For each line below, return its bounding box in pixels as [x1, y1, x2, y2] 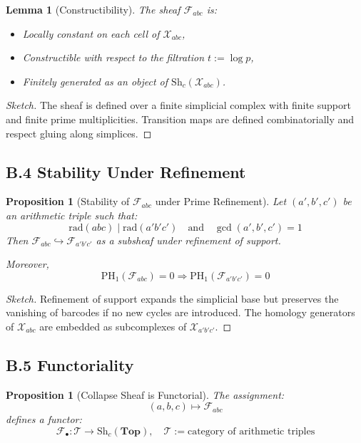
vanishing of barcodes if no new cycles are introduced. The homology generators [6, 305, 355, 320]
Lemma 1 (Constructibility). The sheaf [6, 2, 180, 16]
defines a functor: [6, 412, 82, 427]
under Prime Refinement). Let [155, 194, 287, 209]
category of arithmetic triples [187, 426, 315, 437]
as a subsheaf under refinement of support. [96, 232, 281, 247]
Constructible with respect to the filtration [22, 50, 205, 65]
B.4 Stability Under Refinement [6, 160, 246, 182]
